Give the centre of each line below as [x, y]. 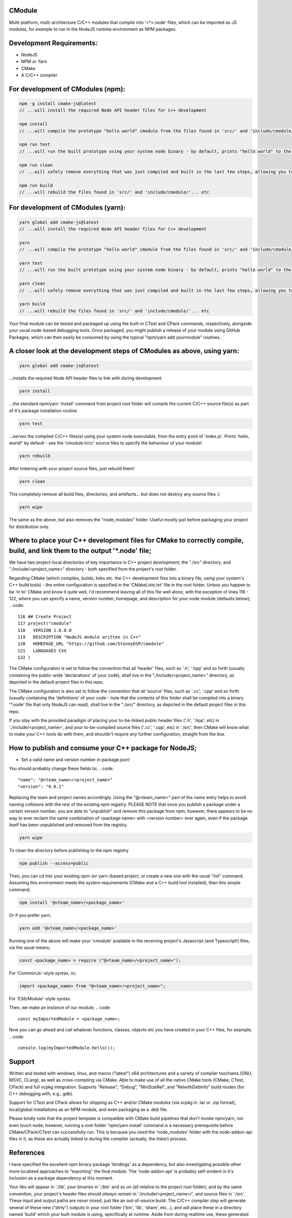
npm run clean [36, 165]
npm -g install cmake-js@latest [58, 103]
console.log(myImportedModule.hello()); [66, 1048]
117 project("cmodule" [45, 623]
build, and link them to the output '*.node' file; [80, 551]
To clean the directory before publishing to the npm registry [69, 850]
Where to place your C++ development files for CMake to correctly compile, [126, 541]
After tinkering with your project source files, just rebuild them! [72, 469]
